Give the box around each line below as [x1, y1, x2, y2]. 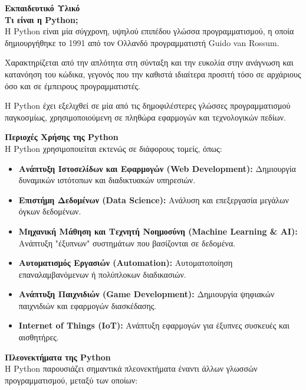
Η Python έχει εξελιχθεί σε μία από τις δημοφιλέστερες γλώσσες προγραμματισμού [5, 99, 291, 112]
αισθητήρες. [18, 331, 59, 343]
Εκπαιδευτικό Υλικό [5, 2, 80, 14]
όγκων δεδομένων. [18, 205, 81, 217]
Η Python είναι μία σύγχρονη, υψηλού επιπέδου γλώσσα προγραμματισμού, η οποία [5, 25, 294, 37]
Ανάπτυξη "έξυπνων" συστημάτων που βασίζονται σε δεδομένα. [18, 236, 236, 249]
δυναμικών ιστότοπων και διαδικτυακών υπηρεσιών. [18, 174, 196, 186]
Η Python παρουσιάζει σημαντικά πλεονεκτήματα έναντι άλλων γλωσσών [5, 362, 258, 375]
